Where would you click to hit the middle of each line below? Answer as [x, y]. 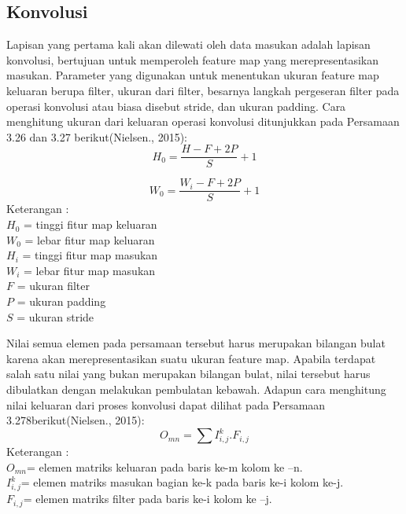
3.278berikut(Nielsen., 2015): [76, 420]
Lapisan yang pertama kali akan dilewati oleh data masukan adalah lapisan [188, 44]
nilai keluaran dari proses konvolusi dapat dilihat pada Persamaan [166, 404]
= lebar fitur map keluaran [90, 239]
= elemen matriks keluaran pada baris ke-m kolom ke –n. [164, 466]
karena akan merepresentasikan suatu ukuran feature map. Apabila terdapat [191, 358]
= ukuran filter [53, 286]
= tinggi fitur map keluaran [90, 224]
